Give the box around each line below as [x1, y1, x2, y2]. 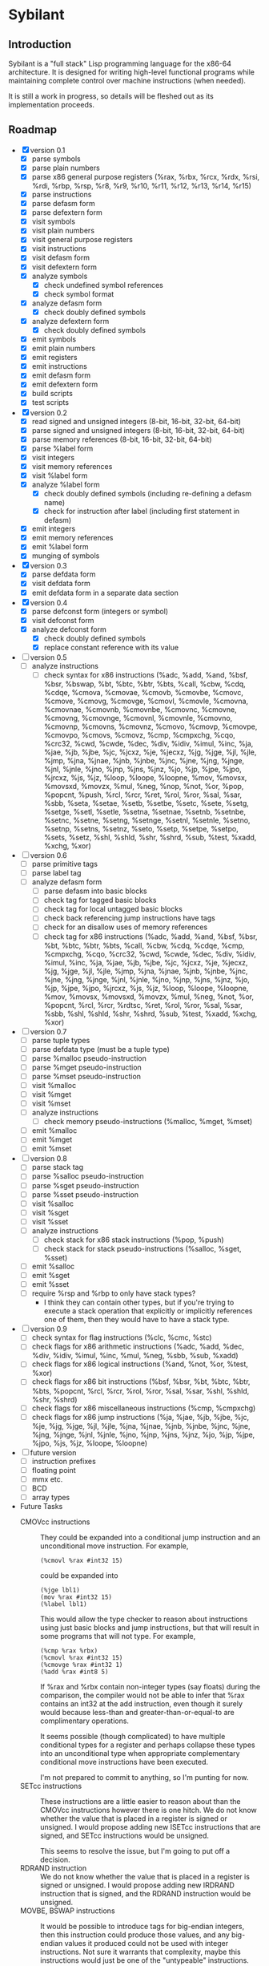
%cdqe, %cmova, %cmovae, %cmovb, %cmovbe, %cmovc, [43, 688, 244, 697]
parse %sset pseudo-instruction [31, 1189, 139, 1199]
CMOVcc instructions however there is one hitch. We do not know [39, 1805, 258, 1814]
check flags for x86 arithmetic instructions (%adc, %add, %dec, [31, 1341, 244, 1352]
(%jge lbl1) [39, 1586, 80, 1594]
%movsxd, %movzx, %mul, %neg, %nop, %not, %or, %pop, [43, 782, 244, 791]
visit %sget [31, 1208, 70, 1217]
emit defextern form [31, 379, 98, 390]
